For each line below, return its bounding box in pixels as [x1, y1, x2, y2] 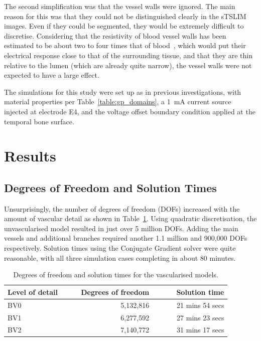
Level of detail [8, 286, 58, 297]
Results [4, 145, 56, 166]
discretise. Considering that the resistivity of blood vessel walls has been [4, 30, 226, 41]
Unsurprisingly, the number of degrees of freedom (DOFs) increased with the [4, 203, 240, 214]
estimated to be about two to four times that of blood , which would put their [4, 40, 246, 51]
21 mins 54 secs [177, 299, 224, 310]
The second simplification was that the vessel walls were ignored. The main [4, 1, 235, 11]
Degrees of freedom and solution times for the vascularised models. [13, 269, 218, 280]
